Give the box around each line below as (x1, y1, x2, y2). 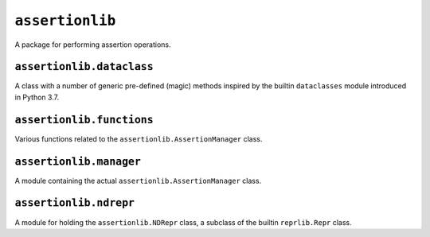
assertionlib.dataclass (14, 60, 154, 73)
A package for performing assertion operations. (14, 40, 171, 49)
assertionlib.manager (14, 155, 141, 168)
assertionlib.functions (14, 113, 154, 126)
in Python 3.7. (14, 92, 60, 102)
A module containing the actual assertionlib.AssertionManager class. (14, 176, 262, 185)
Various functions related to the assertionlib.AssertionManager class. (14, 134, 263, 143)
